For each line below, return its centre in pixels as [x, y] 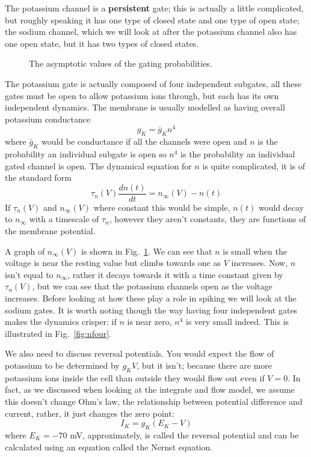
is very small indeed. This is [237, 322]
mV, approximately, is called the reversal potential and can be [184, 434]
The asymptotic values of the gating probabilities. [121, 63]
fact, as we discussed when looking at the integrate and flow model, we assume [150, 389]
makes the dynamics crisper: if [61, 322]
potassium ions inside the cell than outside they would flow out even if [135, 377]
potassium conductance [48, 119]
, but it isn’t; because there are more [205, 365]
